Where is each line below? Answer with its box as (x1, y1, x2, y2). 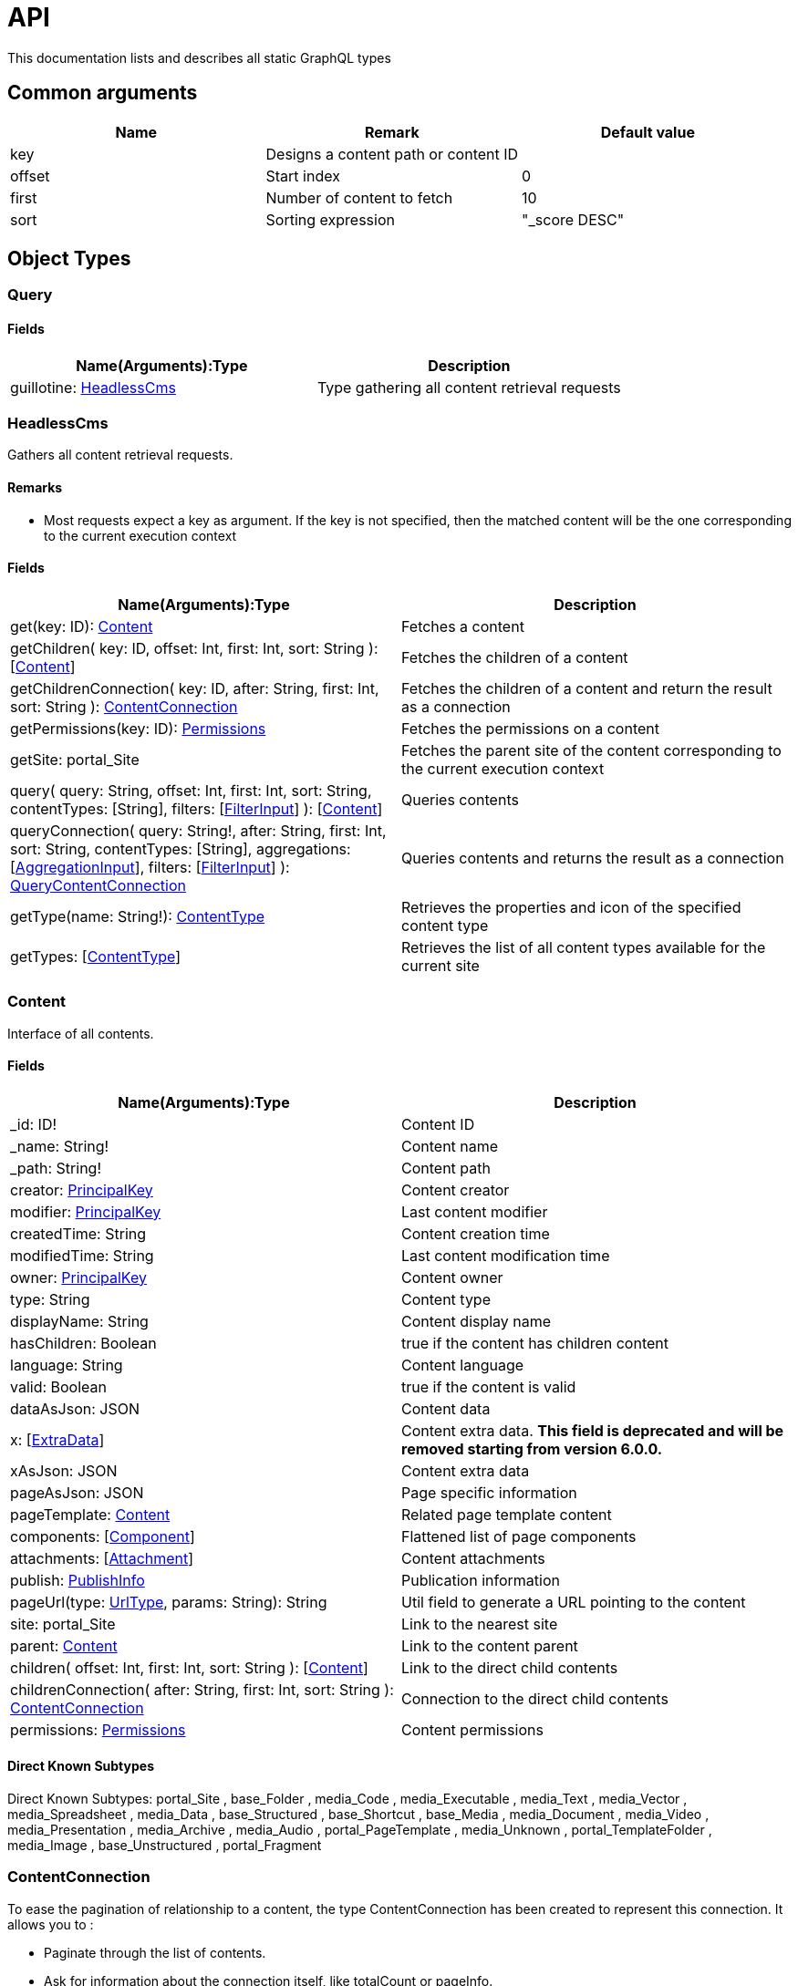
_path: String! (10, 1158, 101, 1177)
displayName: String (10, 1311, 149, 1330)
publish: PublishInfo (10, 1570, 145, 1589)
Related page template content (401, 1505, 612, 1524)
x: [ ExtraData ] (10, 1430, 105, 1449)
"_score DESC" (522, 210, 625, 229)
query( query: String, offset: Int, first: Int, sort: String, (10, 781, 372, 800)
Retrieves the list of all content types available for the (401, 937, 766, 957)
